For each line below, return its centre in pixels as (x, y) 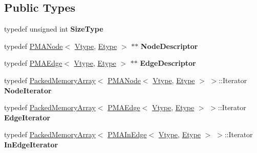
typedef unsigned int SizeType (54, 29)
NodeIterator (28, 90)
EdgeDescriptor (168, 63)
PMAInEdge (127, 134)
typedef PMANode (34, 46)
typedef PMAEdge (33, 63)
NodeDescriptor (169, 46)
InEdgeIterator (31, 144)
